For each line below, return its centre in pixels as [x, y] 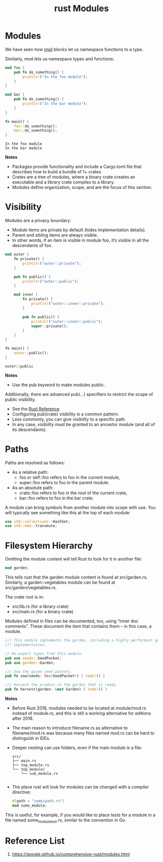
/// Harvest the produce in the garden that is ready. [62, 685]
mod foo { [15, 68]
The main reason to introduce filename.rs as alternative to [70, 728]
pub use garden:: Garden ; [30, 663]
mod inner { [26, 295]
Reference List [35, 841]
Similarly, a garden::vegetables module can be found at [60, 582]
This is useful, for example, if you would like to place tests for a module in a [80, 815]
